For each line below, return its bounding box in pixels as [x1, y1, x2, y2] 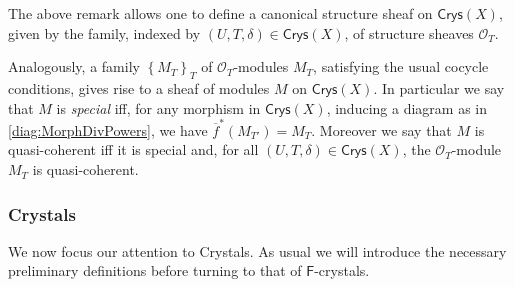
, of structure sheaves [344, 22, 474, 43]
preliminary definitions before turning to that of [8, 260, 302, 281]
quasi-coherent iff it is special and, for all [8, 139, 259, 160]
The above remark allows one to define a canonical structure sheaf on [8, 3, 433, 23]
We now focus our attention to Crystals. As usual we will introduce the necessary [8, 240, 507, 261]
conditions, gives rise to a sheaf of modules [8, 77, 270, 98]
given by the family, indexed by [8, 22, 201, 43]
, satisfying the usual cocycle [313, 56, 489, 77]
